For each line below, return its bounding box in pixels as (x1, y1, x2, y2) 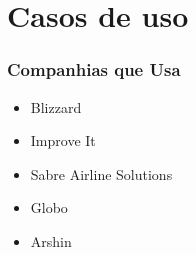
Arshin (30, 230, 72, 251)
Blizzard (30, 96, 82, 117)
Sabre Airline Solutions (30, 163, 173, 184)
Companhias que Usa (7, 57, 181, 82)
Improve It (30, 130, 96, 151)
